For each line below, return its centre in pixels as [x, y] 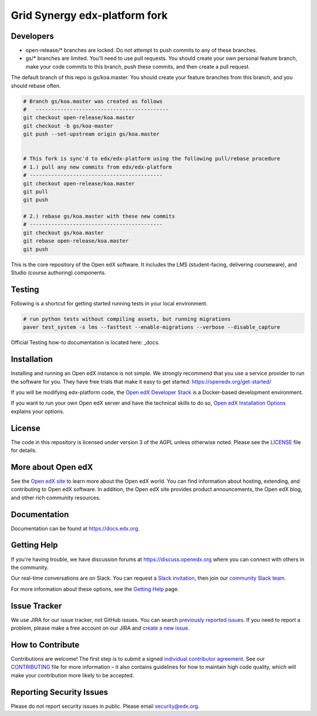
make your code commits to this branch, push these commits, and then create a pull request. [138, 66]
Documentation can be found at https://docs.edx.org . [75, 528]
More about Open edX [52, 467]
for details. [24, 451]
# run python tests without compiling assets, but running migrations [127, 319]
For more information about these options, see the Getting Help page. [95, 589]
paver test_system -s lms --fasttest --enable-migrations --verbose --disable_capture [152, 327]
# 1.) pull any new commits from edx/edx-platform [98, 167]
